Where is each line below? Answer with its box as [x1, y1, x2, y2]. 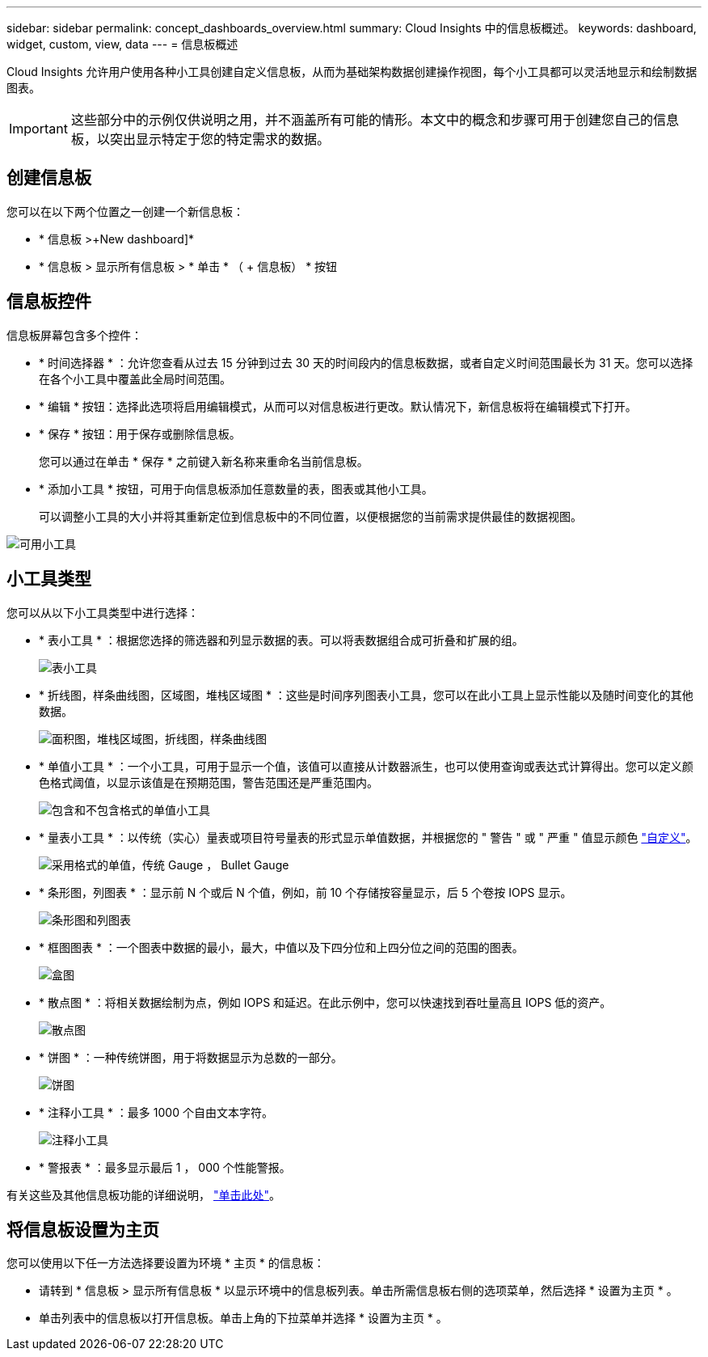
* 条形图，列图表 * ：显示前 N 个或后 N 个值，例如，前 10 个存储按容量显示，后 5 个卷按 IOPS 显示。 [39, 885, 572, 899]
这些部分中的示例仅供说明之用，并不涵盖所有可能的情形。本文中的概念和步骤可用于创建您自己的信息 [70, 112, 679, 128]
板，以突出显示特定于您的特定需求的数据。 [70, 131, 330, 147]
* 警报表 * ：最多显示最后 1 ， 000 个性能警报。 [39, 1160, 291, 1174]
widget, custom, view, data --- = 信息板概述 [6, 37, 238, 51]
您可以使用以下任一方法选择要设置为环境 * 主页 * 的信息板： [6, 1256, 325, 1270]
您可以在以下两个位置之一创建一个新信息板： [6, 204, 244, 218]
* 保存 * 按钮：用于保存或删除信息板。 [39, 426, 241, 441]
